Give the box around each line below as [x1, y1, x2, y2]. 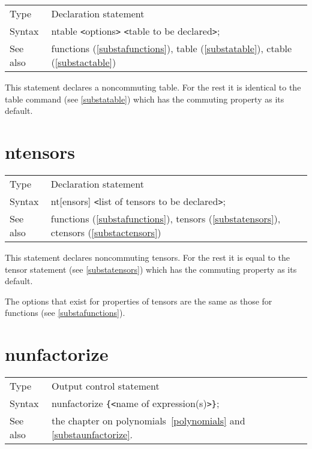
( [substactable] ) [51, 55, 116, 69]
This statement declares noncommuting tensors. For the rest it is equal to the [5, 251, 290, 263]
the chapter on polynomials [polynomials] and [52, 414, 245, 427]
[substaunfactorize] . [52, 427, 133, 441]
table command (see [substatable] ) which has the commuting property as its [5, 92, 284, 105]
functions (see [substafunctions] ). [5, 306, 125, 319]
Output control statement [52, 379, 160, 393]
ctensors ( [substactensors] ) [50, 225, 161, 239]
